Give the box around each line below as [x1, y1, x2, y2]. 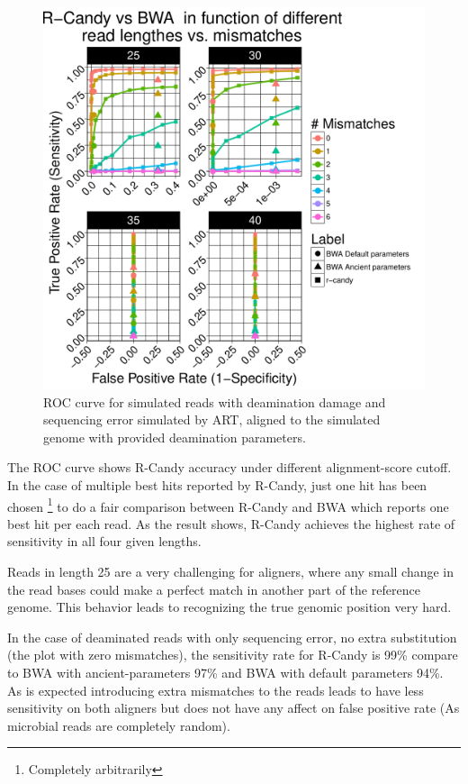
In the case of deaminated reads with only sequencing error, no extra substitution [7, 627, 457, 646]
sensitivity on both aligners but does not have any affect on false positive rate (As [7, 698, 460, 717]
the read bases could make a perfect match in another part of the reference [7, 579, 420, 598]
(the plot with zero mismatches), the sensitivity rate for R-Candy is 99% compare [7, 645, 458, 664]
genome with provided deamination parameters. [43, 427, 306, 446]
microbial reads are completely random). [7, 716, 230, 734]
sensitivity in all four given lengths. [7, 532, 202, 551]
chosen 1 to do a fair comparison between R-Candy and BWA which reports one [7, 494, 449, 515]
